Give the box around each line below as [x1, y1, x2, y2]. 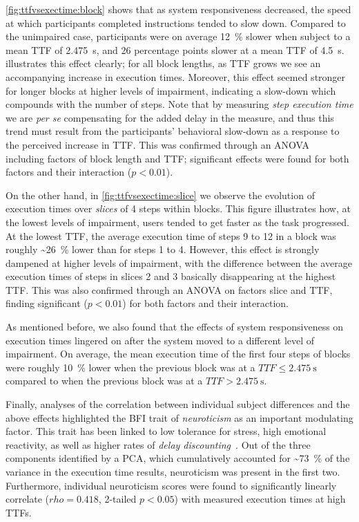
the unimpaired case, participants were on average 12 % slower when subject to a [6, 29, 351, 44]
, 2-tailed [98, 492, 137, 506]
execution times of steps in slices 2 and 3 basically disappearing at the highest [6, 269, 336, 283]
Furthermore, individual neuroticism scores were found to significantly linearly [6, 478, 337, 492]
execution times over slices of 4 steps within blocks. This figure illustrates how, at [6, 201, 351, 216]
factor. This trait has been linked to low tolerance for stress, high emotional [6, 424, 327, 438]
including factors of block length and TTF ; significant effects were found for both [6, 151, 349, 165]
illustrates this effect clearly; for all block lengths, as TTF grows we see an [6, 56, 321, 71]
